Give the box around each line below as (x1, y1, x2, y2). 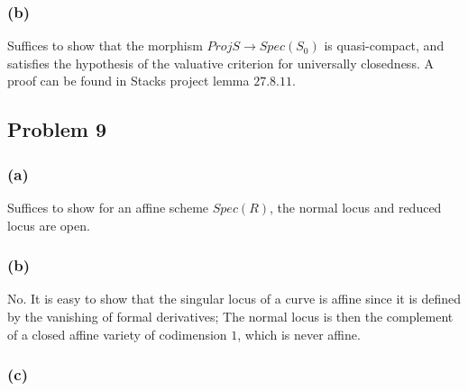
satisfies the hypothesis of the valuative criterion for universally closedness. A (7, 53, 434, 72)
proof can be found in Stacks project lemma (7, 71, 250, 90)
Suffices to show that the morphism (7, 36, 203, 55)
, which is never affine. (237, 324, 361, 343)
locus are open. (7, 215, 90, 234)
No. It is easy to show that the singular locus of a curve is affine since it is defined (7, 289, 462, 308)
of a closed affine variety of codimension (7, 324, 227, 343)
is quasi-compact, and (324, 36, 445, 55)
